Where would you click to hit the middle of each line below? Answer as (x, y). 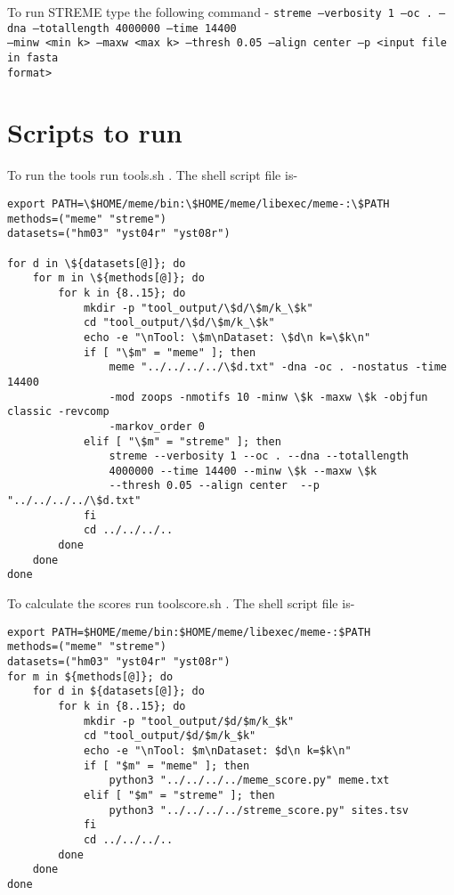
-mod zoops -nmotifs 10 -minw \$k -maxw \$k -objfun (268, 397)
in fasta (33, 57)
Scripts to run (95, 132)
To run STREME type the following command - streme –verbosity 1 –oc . (220, 12)
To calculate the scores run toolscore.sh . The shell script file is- (181, 603)
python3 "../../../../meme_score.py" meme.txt (249, 781)
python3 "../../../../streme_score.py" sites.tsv (259, 810)
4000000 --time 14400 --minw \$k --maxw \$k (243, 471)
